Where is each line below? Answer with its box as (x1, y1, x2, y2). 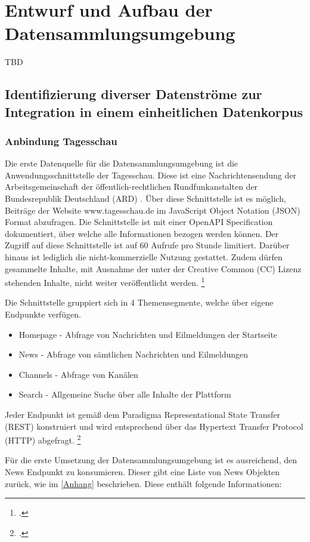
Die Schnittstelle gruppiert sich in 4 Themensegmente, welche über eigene (5, 296, 274, 309)
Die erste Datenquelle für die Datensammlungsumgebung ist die (5, 157, 238, 170)
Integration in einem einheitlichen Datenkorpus (5, 102, 303, 121)
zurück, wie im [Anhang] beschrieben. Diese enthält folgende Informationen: (5, 477, 282, 489)
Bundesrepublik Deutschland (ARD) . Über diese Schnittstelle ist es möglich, (5, 192, 286, 205)
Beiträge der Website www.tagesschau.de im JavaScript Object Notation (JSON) (5, 204, 300, 216)
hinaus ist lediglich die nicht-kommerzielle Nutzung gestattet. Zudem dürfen (5, 251, 283, 263)
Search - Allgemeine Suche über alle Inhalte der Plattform (18, 388, 231, 401)
